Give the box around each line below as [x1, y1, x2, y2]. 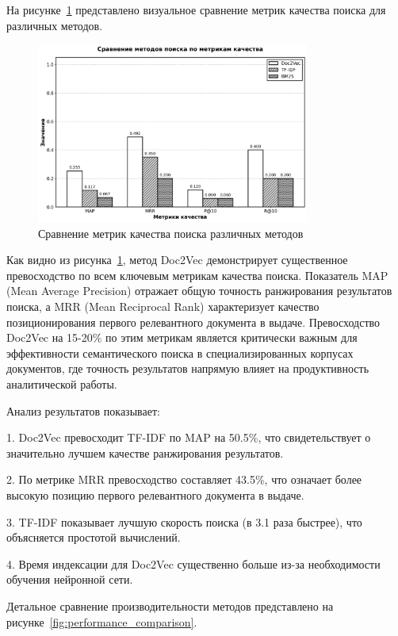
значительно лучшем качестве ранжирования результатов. [6, 444, 284, 461]
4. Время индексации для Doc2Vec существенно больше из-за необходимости [6, 555, 381, 572]
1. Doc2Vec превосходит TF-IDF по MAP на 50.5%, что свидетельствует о [6, 429, 371, 446]
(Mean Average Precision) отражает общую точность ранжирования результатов [6, 282, 392, 299]
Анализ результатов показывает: [6, 402, 160, 419]
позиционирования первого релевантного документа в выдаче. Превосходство [6, 313, 381, 330]
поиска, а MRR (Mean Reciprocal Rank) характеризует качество [6, 298, 320, 315]
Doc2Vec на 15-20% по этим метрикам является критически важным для [6, 329, 358, 346]
